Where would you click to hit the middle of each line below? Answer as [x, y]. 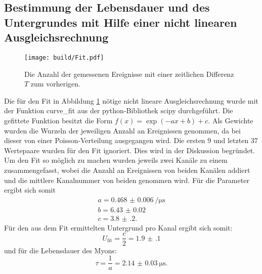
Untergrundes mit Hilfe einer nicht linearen [121, 22]
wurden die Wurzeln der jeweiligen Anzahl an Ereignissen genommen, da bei [122, 130]
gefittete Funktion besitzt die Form [58, 121]
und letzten [231, 140]
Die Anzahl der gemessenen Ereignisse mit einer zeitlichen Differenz [129, 74]
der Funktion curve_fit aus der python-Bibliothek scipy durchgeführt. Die [119, 110]
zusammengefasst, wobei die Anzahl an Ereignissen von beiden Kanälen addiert [127, 170]
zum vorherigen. [55, 84]
